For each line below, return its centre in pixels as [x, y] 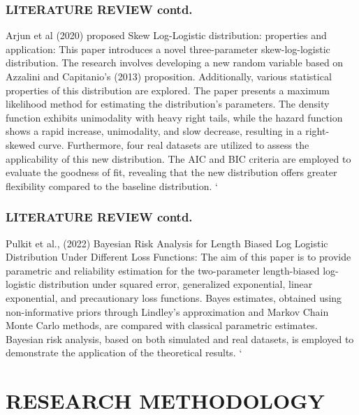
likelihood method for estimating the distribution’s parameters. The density [168, 104]
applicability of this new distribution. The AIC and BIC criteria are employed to [178, 158]
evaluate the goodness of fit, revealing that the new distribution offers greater [171, 172]
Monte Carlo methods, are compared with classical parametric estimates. [162, 325]
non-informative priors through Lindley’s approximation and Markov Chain [167, 311]
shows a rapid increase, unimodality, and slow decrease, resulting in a [154, 131]
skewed [21, 144]
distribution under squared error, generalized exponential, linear [176, 284]
